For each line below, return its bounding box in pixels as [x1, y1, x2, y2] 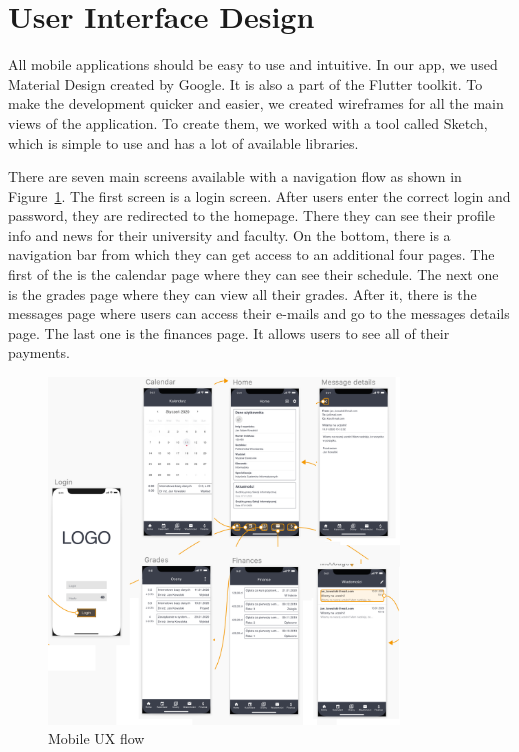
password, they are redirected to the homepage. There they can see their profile [8, 205, 495, 226]
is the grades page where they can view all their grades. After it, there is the [8, 283, 477, 304]
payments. [8, 342, 70, 363]
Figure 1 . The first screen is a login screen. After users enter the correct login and [8, 185, 511, 206]
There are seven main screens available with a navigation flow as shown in [8, 166, 462, 187]
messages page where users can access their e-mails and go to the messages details [8, 303, 510, 324]
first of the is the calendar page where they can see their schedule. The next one [8, 264, 499, 285]
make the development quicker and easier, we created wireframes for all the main [8, 93, 504, 114]
